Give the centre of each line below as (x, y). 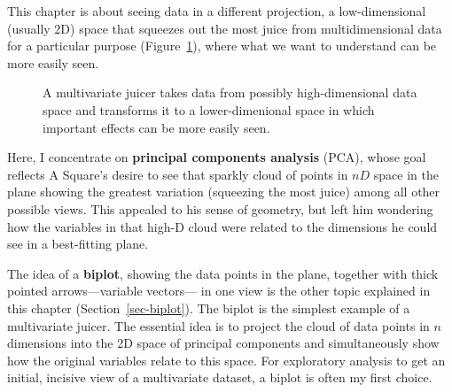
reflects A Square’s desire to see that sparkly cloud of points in (178, 174)
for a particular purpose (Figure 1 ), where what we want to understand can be (222, 46)
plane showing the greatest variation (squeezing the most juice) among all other (224, 192)
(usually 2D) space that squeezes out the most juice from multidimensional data (225, 28)
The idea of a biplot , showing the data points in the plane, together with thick (223, 273)
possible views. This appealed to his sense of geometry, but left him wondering (220, 208)
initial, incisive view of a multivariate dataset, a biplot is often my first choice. (220, 377)
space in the (406, 174)
